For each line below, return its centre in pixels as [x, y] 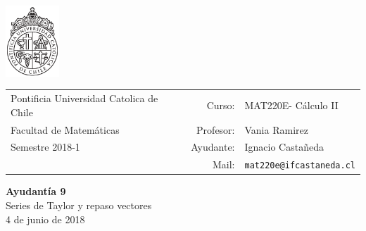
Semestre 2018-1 [45, 147]
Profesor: [216, 129]
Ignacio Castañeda [284, 147]
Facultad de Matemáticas [65, 129]
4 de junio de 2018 [45, 219]
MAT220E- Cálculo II [291, 105]
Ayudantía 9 [36, 191]
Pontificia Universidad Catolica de [84, 98]
